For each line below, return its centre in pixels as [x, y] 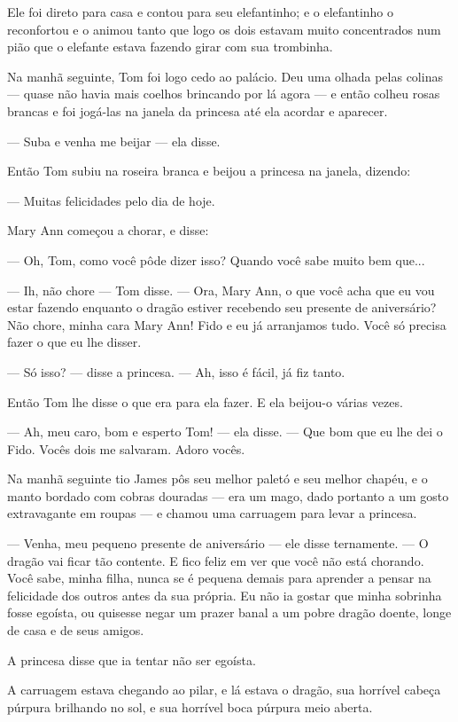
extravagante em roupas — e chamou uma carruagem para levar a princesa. [212, 513]
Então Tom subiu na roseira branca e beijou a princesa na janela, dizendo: [209, 171]
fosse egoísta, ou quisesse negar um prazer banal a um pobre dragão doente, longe [229, 612]
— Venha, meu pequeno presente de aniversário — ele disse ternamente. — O [218, 543]
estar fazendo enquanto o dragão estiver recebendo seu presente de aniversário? [222, 307]
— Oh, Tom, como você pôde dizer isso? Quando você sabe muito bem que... [216, 259]
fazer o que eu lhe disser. [74, 342]
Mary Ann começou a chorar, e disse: [108, 230]
